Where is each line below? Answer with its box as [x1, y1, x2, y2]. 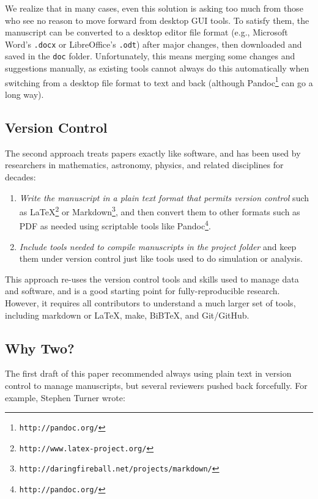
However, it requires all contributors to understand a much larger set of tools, [5, 296, 296, 309]
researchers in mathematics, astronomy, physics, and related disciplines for [5, 158, 284, 171]
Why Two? [5, 338, 75, 357]
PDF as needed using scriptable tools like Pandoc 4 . [19, 218, 211, 232]
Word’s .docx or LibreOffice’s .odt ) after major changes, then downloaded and [5, 37, 302, 50]
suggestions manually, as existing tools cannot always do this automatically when [5, 62, 309, 75]
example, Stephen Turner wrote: [5, 391, 125, 404]
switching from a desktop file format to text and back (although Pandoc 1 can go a [5, 74, 313, 89]
